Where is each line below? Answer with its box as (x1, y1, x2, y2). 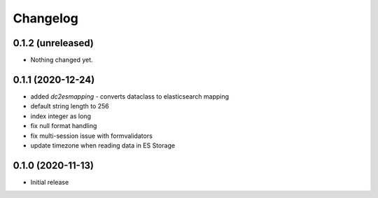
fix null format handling (30, 122, 97, 130)
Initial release (30, 178, 69, 186)
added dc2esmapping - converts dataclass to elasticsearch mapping (30, 92, 230, 101)
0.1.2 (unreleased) (13, 37, 94, 49)
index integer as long (30, 112, 91, 120)
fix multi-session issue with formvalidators (30, 132, 153, 140)
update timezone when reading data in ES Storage (30, 141, 175, 150)
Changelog (13, 10, 78, 26)
